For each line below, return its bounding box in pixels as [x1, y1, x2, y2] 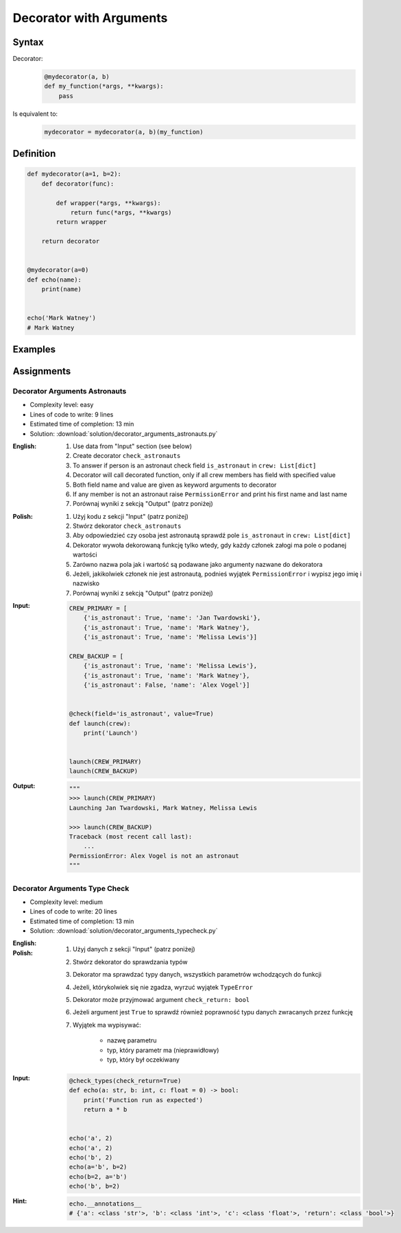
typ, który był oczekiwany [107, 1055, 180, 1064]
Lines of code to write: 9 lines [29, 410, 114, 418]
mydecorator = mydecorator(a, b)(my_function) [44, 127, 204, 136]
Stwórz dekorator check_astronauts [73, 522, 182, 530]
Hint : [12, 1197, 27, 1206]
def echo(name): [27, 276, 82, 284]
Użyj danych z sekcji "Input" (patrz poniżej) [73, 945, 195, 953]
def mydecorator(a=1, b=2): [27, 170, 121, 178]
